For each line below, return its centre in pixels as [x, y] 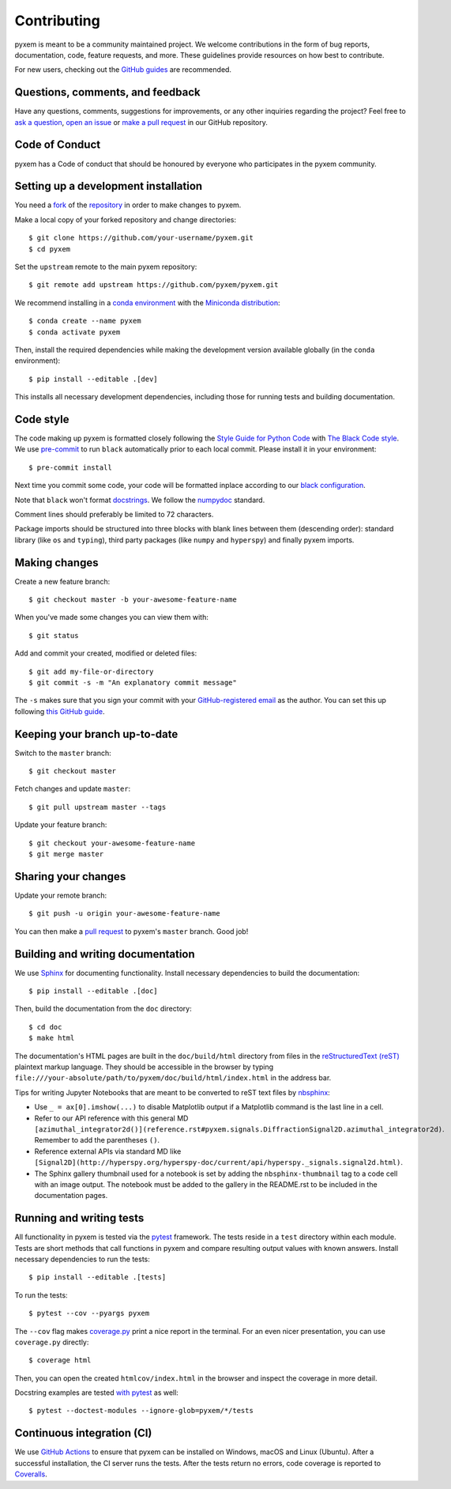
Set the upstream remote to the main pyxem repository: [106, 266]
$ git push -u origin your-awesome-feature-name [124, 914]
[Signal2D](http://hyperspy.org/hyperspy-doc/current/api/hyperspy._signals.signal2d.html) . [218, 1162]
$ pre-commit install [70, 467]
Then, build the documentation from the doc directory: [103, 1009]
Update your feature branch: [61, 825]
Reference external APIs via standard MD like [108, 1151]
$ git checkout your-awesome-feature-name [112, 843]
